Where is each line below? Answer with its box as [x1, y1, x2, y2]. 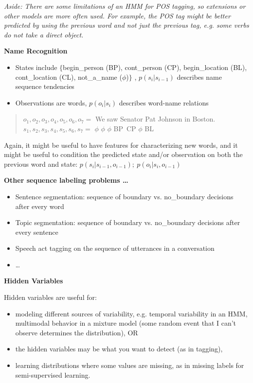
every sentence [15, 226, 58, 237]
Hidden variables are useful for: [4, 292, 97, 302]
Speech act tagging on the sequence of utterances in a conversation [15, 243, 215, 253]
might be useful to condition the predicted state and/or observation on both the [4, 149, 243, 159]
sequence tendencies [15, 81, 74, 91]
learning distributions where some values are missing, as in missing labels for [15, 360, 244, 370]
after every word [15, 201, 64, 211]
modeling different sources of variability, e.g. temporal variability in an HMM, [15, 308, 248, 318]
